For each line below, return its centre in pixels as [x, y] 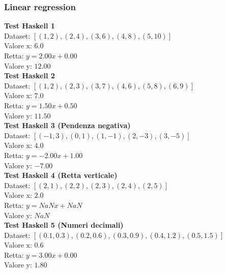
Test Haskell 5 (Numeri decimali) [64, 225]
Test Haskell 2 [30, 75]
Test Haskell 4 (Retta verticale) [61, 175]
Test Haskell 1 [30, 26]
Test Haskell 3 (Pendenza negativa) [67, 125]
